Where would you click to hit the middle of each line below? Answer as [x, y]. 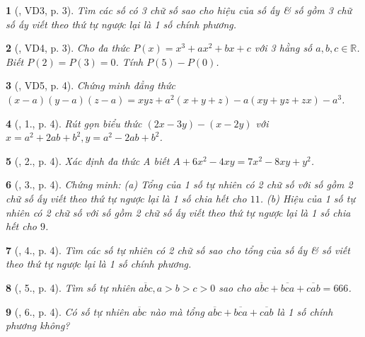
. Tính [129, 61]
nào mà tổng [177, 311]
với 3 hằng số [283, 48]
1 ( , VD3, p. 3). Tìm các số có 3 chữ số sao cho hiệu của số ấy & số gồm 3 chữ [179, 10]
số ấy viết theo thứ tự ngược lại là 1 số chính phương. [121, 24]
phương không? [38, 325]
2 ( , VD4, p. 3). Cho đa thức [68, 48]
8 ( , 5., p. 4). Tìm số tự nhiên [70, 287]
